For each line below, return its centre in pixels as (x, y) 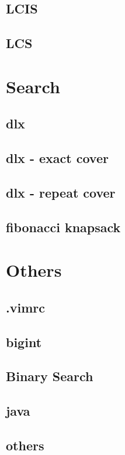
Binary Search (50, 376)
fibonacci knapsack (63, 227)
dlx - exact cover (57, 158)
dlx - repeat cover (61, 192)
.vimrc (25, 307)
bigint (24, 342)
